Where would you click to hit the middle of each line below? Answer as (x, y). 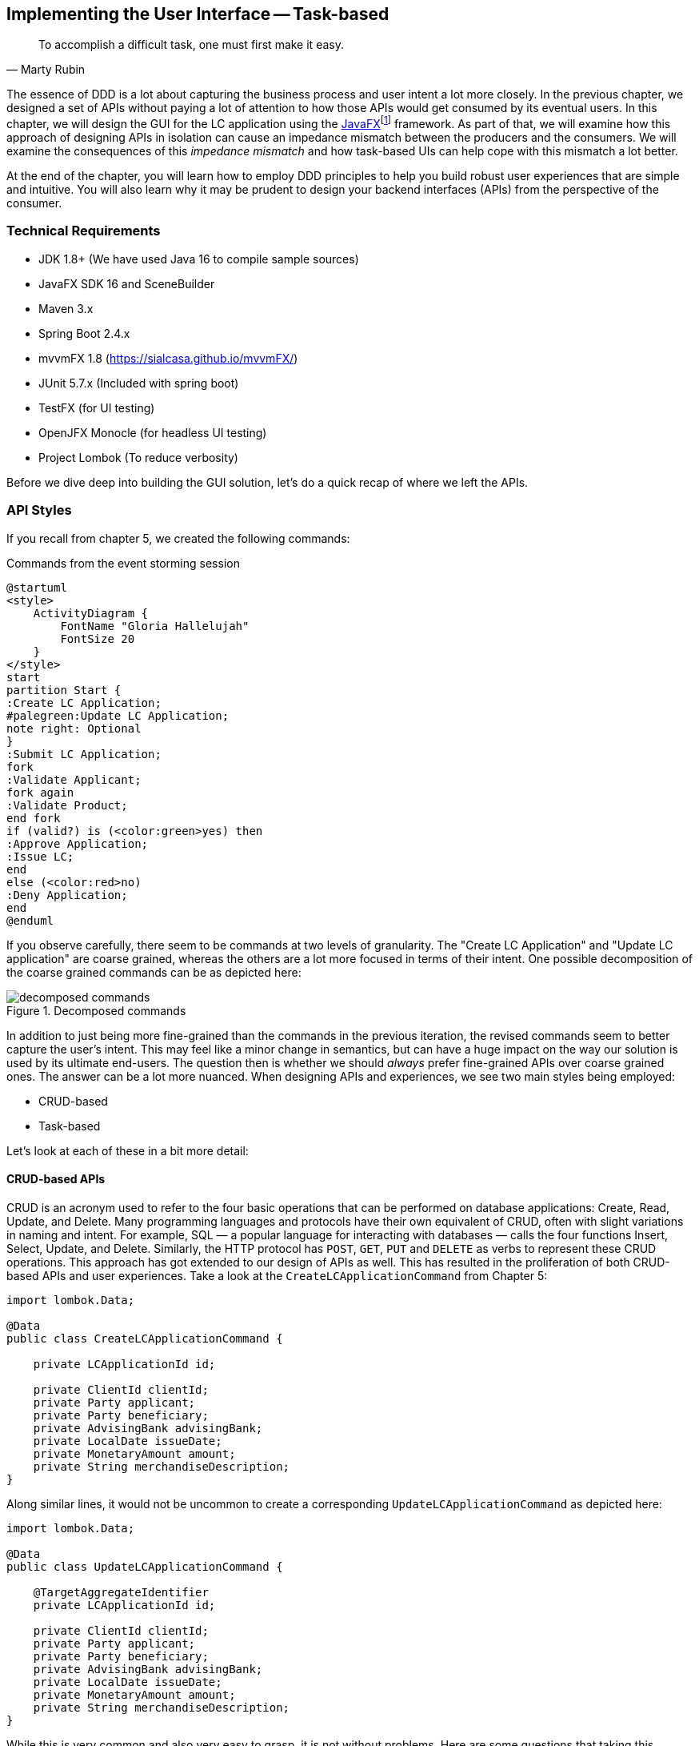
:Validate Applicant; (74, 779)
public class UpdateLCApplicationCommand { (145, 1566)
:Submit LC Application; (84, 754)
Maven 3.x (66, 308)
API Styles (39, 510)
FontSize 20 (98, 638)
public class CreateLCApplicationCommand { (145, 1338)
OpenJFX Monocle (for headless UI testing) (153, 432)
